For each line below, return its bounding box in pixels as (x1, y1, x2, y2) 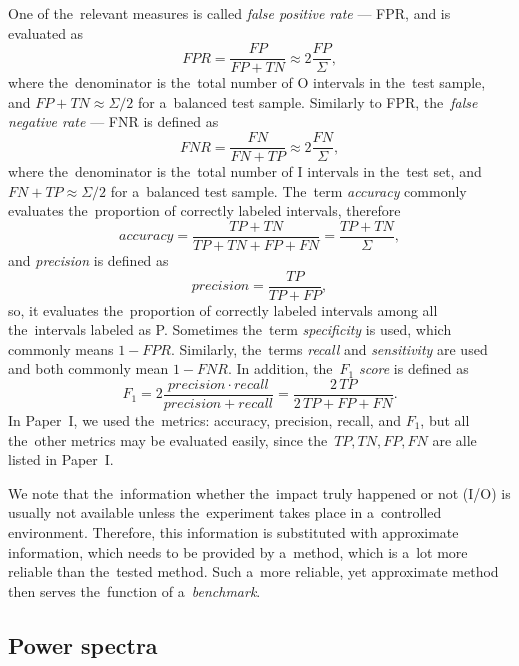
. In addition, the (227, 358, 333, 379)
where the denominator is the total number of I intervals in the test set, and (8, 161, 482, 182)
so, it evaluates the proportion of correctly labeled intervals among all (8, 299, 438, 320)
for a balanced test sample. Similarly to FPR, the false (137, 91, 478, 112)
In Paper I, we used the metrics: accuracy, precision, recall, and (8, 410, 401, 431)
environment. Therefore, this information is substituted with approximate (8, 522, 459, 542)
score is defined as (358, 358, 469, 379)
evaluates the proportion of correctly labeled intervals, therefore (8, 200, 401, 221)
